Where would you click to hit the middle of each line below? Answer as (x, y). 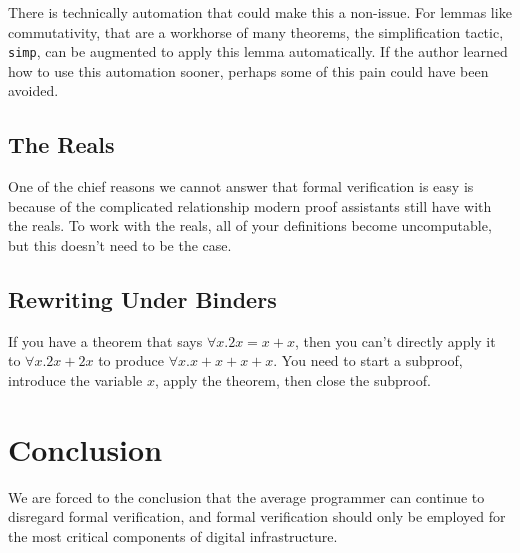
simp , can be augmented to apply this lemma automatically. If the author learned (258, 51)
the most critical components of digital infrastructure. (173, 535)
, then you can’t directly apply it (395, 340)
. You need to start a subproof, (368, 360)
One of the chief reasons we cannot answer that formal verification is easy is (241, 186)
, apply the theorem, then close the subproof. (292, 380)
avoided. (33, 90)
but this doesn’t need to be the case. (120, 245)
